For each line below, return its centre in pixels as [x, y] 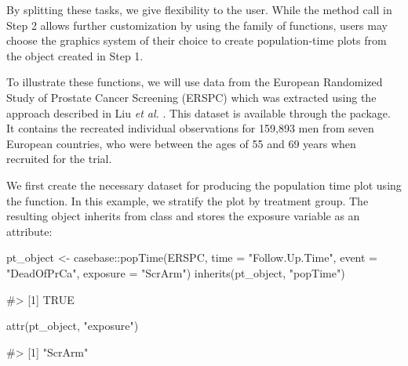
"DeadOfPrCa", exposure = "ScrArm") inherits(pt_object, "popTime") [176, 272]
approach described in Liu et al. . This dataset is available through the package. [199, 112]
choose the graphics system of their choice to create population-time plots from [197, 40]
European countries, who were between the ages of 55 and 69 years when [181, 143]
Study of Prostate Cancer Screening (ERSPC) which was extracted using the [191, 97]
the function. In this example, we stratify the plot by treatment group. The [188, 200]
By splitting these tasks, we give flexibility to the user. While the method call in [199, 9]
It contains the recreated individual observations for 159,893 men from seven [190, 128]
